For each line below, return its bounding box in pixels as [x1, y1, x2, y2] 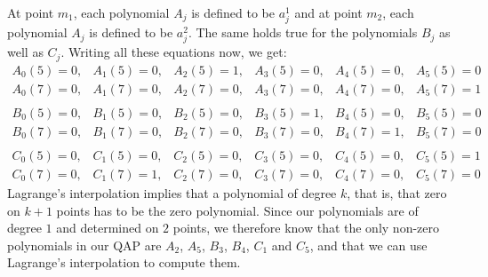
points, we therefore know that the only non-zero [172, 218, 440, 237]
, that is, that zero [347, 184, 447, 202]
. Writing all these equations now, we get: [60, 43, 287, 61]
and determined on [56, 218, 159, 237]
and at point [294, 4, 363, 21]
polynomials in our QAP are [7, 235, 162, 254]
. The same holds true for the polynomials [188, 23, 418, 42]
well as [7, 43, 44, 61]
